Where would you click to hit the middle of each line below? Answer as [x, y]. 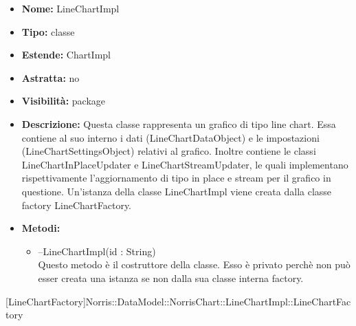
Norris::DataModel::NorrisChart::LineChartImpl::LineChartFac [218, 301]
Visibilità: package [64, 101]
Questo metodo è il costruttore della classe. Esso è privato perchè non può [194, 264]
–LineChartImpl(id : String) [97, 251]
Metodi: [41, 228]
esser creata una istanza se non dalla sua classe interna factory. [171, 278]
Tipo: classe [48, 31]
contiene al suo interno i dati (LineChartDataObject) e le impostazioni [170, 137]
